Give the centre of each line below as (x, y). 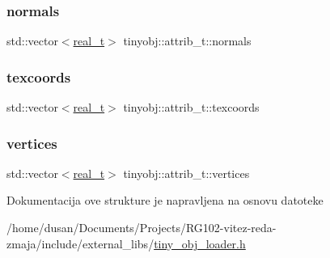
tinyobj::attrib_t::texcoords (191, 107)
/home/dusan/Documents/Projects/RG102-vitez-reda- (142, 228)
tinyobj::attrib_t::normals (187, 41)
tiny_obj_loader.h (200, 243)
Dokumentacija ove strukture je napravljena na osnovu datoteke (165, 200)
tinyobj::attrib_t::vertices (186, 173)
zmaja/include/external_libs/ (80, 243)
